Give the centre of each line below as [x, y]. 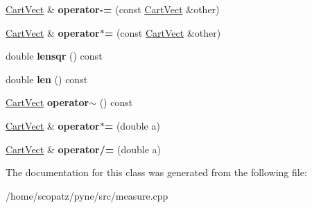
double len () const [47, 79]
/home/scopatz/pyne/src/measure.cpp [87, 195]
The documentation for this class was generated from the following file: [156, 172]
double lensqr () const [54, 56]
